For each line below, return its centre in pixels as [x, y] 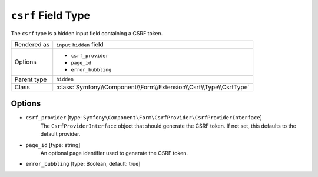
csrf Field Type [51, 15]
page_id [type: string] [53, 145]
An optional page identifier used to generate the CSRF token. [114, 153]
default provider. [60, 134]
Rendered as [32, 44]
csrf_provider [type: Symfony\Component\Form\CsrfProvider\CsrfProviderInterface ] [144, 118]
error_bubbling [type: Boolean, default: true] [83, 164]
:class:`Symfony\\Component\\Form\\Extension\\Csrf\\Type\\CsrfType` [153, 87]
